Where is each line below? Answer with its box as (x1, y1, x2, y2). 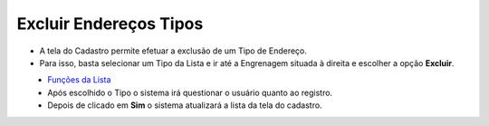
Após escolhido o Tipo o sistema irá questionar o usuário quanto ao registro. (47, 87, 333, 98)
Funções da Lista (47, 74, 111, 85)
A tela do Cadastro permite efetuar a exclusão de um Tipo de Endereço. (39, 45, 308, 56)
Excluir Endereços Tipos (16, 14, 204, 34)
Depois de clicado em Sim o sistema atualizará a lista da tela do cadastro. (47, 100, 322, 111)
